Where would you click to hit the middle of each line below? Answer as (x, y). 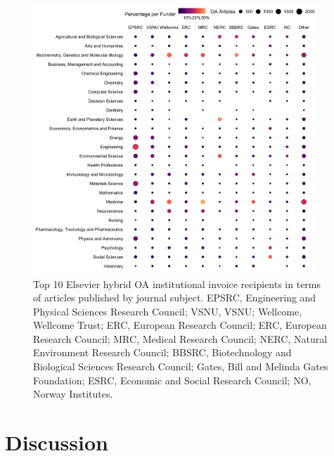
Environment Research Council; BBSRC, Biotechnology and (162, 352)
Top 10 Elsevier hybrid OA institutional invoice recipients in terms (177, 284)
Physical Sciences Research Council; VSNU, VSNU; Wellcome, (168, 311)
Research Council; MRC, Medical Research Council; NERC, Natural (180, 338)
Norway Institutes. (73, 394)
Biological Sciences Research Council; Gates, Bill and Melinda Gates (181, 366)
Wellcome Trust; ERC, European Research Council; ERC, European (180, 325)
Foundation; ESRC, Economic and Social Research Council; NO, (172, 380)
